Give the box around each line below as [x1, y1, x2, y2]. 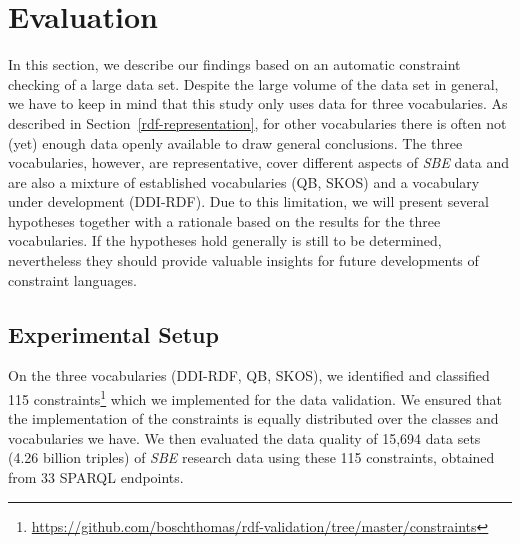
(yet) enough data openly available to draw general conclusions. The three [8, 132, 463, 153]
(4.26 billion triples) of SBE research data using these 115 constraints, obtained [8, 447, 495, 468]
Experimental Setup [8, 318, 219, 349]
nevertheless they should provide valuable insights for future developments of [8, 250, 479, 271]
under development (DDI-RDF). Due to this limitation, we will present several [8, 191, 489, 212]
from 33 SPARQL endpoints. [8, 467, 184, 488]
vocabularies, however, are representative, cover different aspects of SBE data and [8, 152, 510, 173]
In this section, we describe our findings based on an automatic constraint [8, 54, 461, 75]
